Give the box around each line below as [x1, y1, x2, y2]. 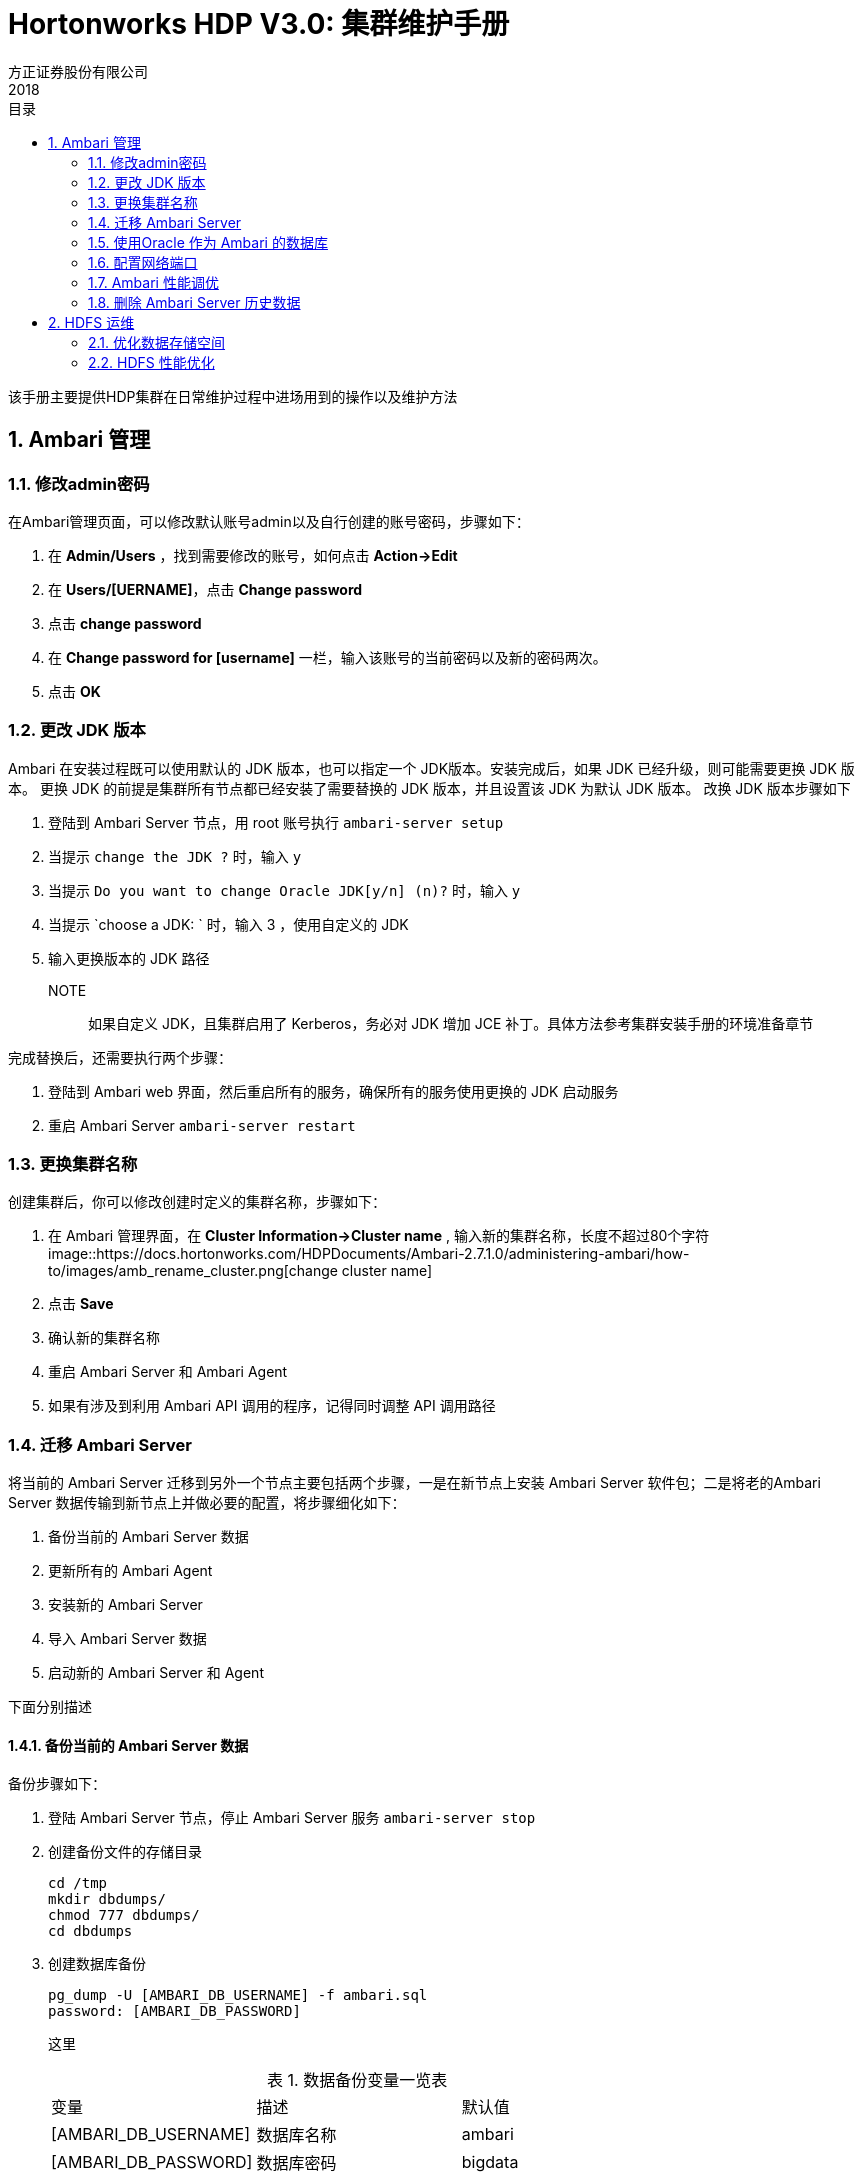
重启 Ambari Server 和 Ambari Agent [48, 1363, 288, 1381]
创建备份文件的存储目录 [48, 1843, 202, 1861]
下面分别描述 [8, 1698, 92, 1716]
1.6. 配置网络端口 [88, 253, 198, 271]
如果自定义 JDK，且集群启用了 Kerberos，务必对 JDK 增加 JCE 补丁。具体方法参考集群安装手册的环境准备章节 [88, 1014, 814, 1032]
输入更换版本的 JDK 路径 [48, 949, 210, 967]
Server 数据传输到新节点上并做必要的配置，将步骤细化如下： [8, 1494, 406, 1512]
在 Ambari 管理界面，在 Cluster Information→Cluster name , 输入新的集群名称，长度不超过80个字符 [48, 1227, 710, 1245]
